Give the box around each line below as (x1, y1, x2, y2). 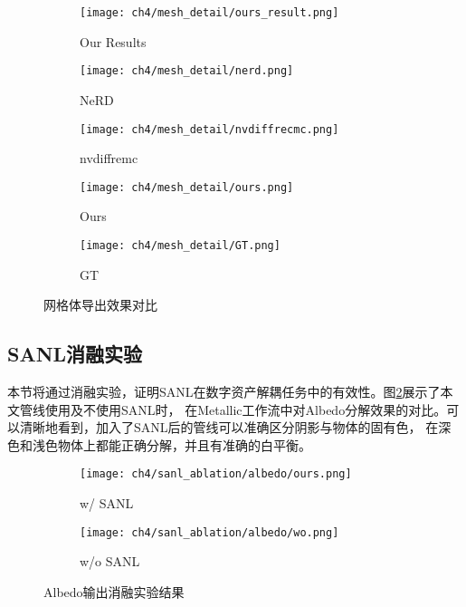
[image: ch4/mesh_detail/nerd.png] (80, 64, 294, 78)
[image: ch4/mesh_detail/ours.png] (80, 180, 294, 194)
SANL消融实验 (7, 340, 143, 368)
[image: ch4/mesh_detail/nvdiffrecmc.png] (80, 122, 339, 136)
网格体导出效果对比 (43, 295, 157, 314)
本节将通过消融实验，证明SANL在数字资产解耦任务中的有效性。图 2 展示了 (7, 382, 441, 401)
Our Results (80, 32, 147, 51)
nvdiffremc (80, 149, 138, 168)
